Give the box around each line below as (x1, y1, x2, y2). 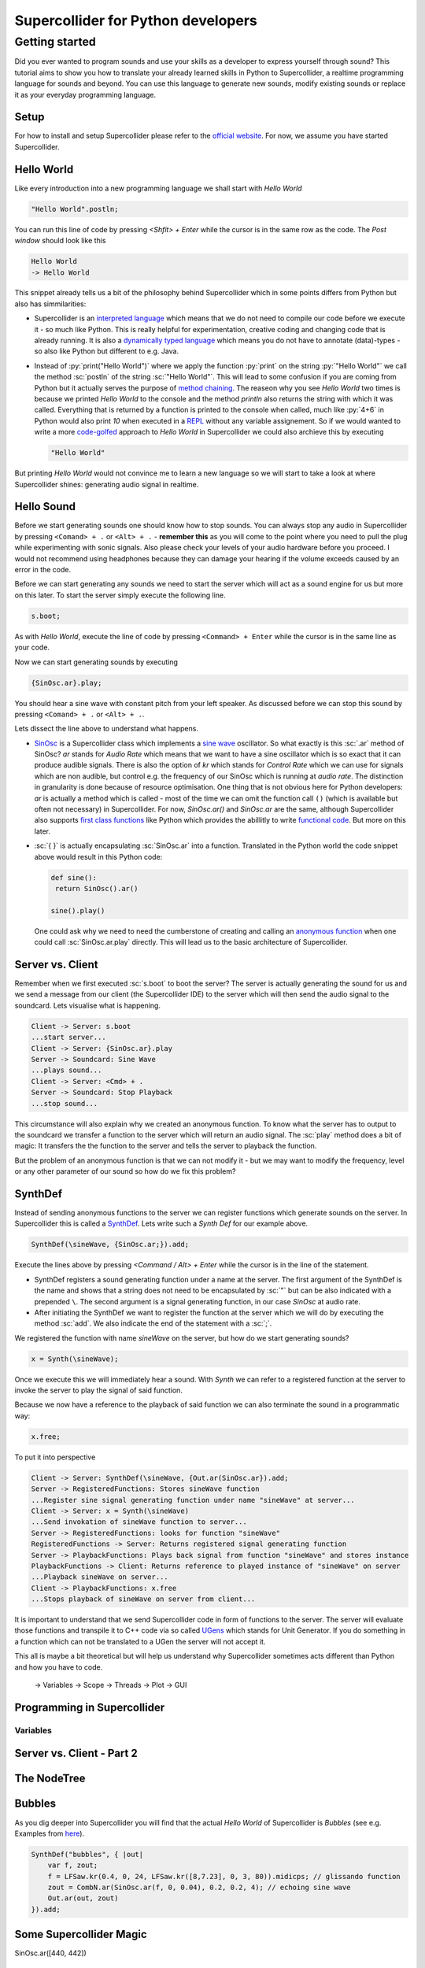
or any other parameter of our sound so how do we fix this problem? (14, 1167, 236, 1176)
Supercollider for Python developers (14, 12, 257, 29)
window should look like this (14, 236, 106, 246)
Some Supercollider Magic (14, 1928, 147, 1941)
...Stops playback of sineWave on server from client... (31, 1595, 256, 1604)
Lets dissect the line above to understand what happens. (14, 724, 198, 734)
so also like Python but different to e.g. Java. (34, 346, 179, 356)
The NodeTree (14, 1772, 86, 1785)
